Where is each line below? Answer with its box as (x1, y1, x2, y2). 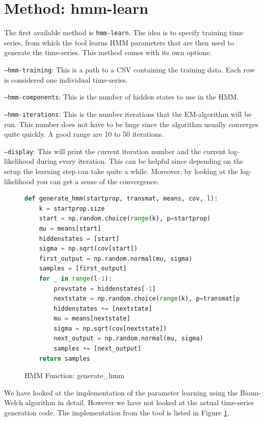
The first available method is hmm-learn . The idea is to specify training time (4, 27, 244, 38)
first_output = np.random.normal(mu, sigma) (39, 255, 193, 262)
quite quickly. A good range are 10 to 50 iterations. (4, 129, 164, 139)
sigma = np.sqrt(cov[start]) (39, 245, 138, 253)
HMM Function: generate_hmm (24, 370, 125, 381)
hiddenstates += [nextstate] (54, 305, 152, 312)
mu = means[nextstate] (54, 315, 130, 323)
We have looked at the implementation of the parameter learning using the (4, 387, 238, 398)
